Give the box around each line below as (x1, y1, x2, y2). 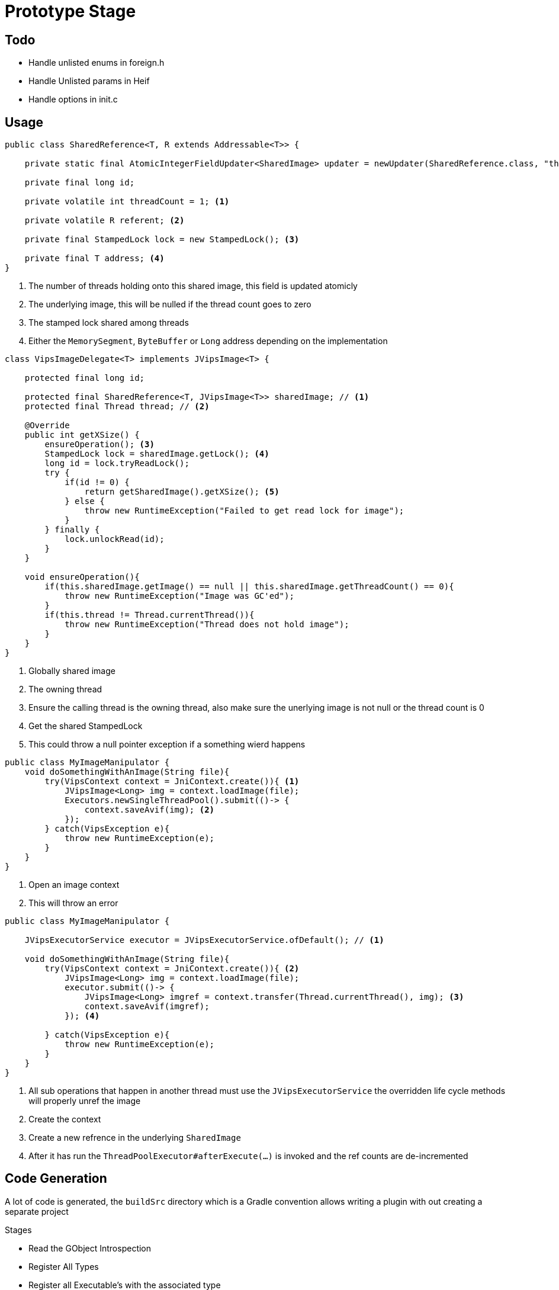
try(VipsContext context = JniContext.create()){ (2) (44, 964, 300, 974)
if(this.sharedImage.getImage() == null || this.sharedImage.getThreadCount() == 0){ (44, 582, 454, 592)
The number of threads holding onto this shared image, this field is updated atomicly (28, 281, 358, 291)
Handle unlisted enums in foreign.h (28, 57, 165, 68)
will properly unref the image (28, 1096, 141, 1106)
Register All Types (28, 1261, 99, 1272)
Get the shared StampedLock (28, 721, 143, 731)
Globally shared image (28, 666, 115, 676)
